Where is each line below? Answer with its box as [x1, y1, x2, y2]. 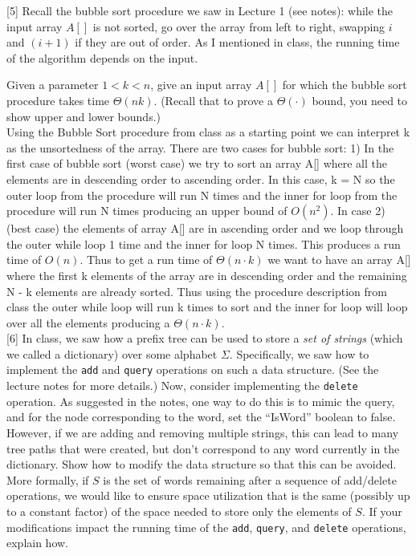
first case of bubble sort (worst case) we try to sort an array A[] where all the [6, 155, 387, 172]
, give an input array [150, 76, 252, 93]
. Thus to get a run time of [80, 251, 213, 268]
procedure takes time [6, 91, 110, 108]
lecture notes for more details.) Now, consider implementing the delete [6, 377, 358, 394]
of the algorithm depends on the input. [6, 49, 198, 66]
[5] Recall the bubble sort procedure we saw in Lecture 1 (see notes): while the [6, 2, 394, 18]
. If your [361, 502, 402, 519]
